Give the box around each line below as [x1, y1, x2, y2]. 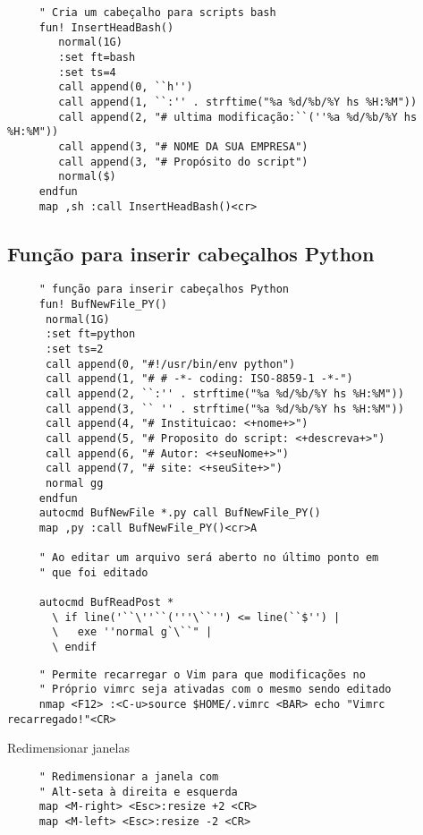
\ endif [52, 641, 97, 654]
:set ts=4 [58, 65, 116, 79]
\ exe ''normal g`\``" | [52, 626, 213, 639]
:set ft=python [45, 328, 136, 341]
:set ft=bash [58, 50, 136, 64]
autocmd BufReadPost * [38, 596, 174, 609]
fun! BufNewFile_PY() [38, 298, 167, 311]
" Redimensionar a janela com [38, 771, 219, 784]
